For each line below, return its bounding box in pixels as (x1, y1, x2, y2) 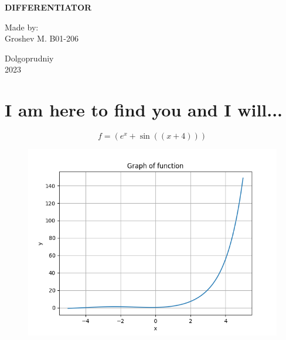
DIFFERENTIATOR (5, 1, 92, 13)
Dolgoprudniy (5, 51, 54, 64)
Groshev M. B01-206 (5, 32, 79, 44)
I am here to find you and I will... (5, 98, 283, 122)
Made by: (5, 20, 39, 33)
